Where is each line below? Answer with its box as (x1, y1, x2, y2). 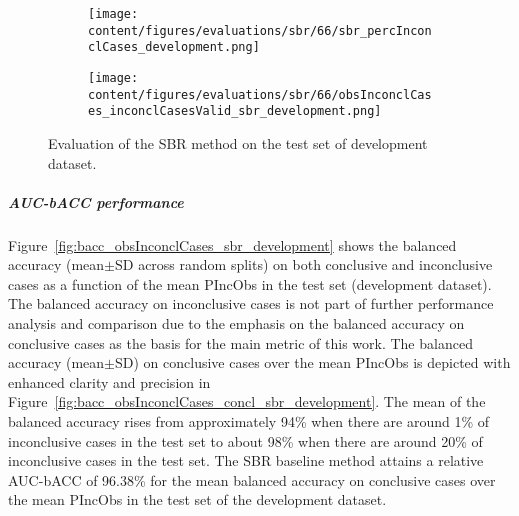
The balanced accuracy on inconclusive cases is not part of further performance (8, 293, 494, 314)
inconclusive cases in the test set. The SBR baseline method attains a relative (8, 450, 484, 471)
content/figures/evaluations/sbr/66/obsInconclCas (88, 87, 432, 102)
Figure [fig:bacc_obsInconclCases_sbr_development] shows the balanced (8, 234, 457, 255)
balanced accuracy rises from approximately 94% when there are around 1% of (8, 411, 490, 432)
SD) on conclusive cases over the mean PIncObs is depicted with (115, 352, 511, 373)
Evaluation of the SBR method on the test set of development (48, 132, 428, 153)
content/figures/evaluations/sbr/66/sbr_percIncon (88, 23, 432, 38)
